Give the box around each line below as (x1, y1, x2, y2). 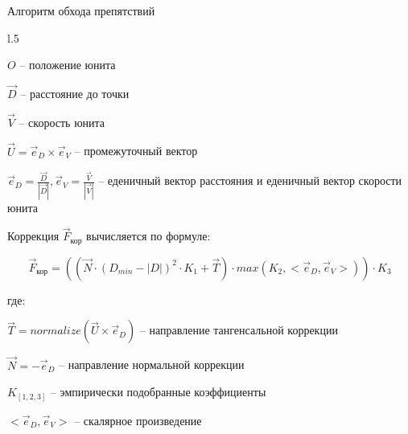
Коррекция (7, 227, 60, 244)
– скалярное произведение (74, 411, 202, 428)
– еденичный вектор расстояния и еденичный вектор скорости (98, 172, 402, 189)
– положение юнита (19, 56, 116, 73)
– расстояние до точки (20, 85, 130, 101)
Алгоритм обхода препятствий (7, 2, 155, 18)
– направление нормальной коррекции (59, 356, 245, 373)
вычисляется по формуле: (86, 227, 211, 244)
